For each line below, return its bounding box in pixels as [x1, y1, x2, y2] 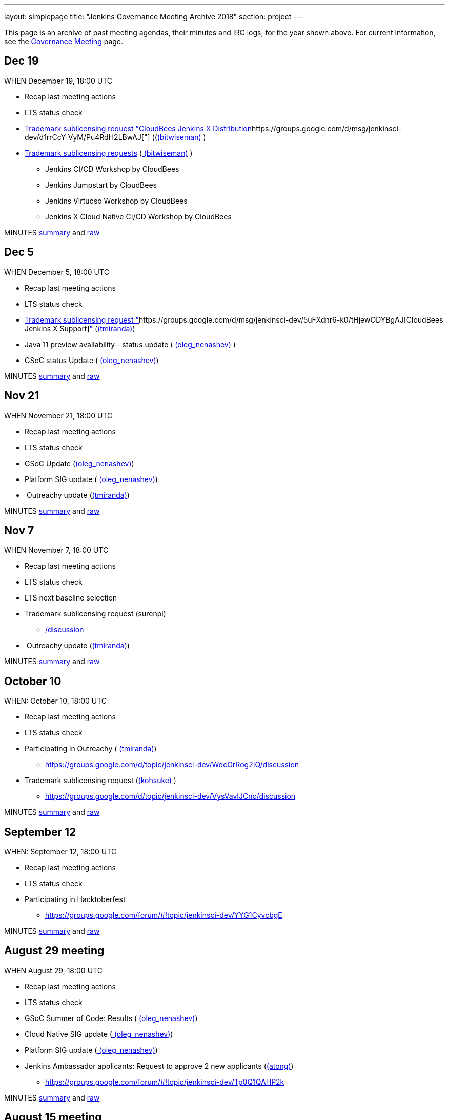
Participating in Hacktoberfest [25, 895, 126, 904]
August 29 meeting [4, 944, 105, 957]
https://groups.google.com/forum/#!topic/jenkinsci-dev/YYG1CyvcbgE [45, 911, 282, 920]
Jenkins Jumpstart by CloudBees [45, 180, 157, 189]
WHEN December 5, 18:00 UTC [4, 267, 109, 276]
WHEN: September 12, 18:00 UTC [4, 847, 117, 856]
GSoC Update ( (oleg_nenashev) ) [25, 458, 134, 468]
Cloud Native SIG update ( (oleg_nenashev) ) [25, 1029, 173, 1038]
